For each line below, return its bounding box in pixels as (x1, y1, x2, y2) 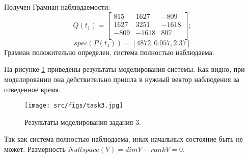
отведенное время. (4, 84, 61, 94)
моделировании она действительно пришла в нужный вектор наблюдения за (4, 73, 239, 84)
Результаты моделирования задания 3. (24, 116, 141, 127)
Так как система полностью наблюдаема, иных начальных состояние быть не (4, 134, 243, 144)
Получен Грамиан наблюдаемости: (4, 2, 110, 12)
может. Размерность (4, 143, 66, 154)
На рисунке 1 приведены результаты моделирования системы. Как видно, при (4, 64, 245, 74)
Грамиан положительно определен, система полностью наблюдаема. (4, 46, 214, 57)
